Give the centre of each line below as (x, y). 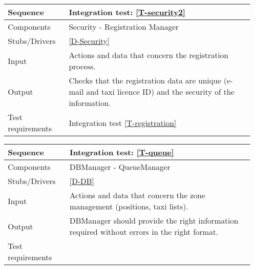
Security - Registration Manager (124, 27)
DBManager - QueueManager (120, 167)
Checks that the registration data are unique (145, 80)
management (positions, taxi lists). (129, 206)
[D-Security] (89, 41)
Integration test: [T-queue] (122, 152)
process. (82, 66)
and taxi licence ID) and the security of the (160, 92)
